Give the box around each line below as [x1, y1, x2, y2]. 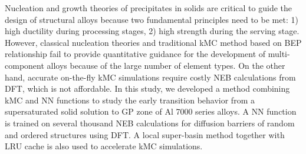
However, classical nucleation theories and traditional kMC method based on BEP [5, 36, 302, 48]
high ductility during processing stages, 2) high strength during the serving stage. [5, 25, 300, 37]
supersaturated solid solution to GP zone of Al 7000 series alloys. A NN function [5, 105, 297, 118]
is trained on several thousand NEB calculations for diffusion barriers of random [5, 116, 295, 129]
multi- [268, 48, 290, 60]
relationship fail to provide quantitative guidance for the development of [5, 48, 266, 60]
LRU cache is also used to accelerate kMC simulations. [5, 140, 203, 152]
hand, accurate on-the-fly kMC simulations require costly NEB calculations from [5, 71, 296, 83]
